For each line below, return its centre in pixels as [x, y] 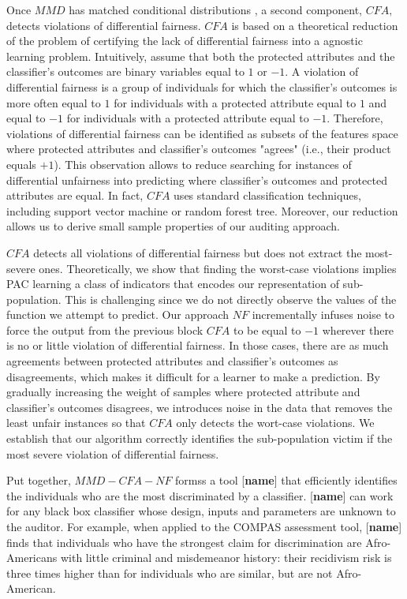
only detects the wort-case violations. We [275, 423]
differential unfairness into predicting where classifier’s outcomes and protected [197, 180]
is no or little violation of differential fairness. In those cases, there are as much [198, 345]
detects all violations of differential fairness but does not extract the [198, 252]
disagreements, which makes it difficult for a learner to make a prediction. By [193, 376]
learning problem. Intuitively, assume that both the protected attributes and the [201, 56]
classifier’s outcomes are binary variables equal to [125, 71]
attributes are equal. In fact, [75, 195]
